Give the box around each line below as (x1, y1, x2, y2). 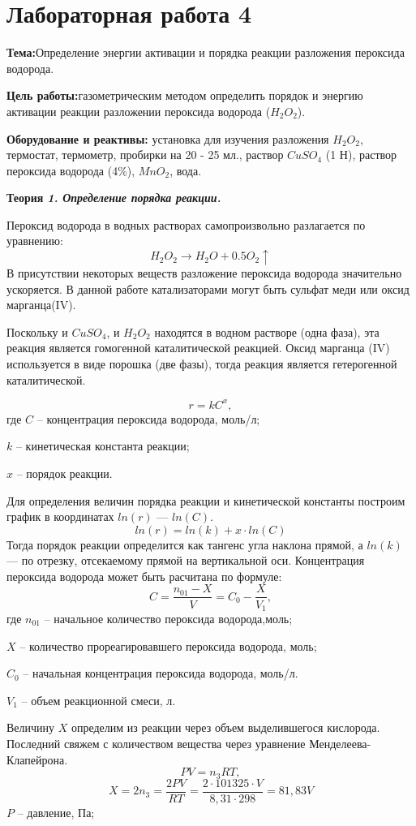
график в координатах (6, 508, 114, 525)
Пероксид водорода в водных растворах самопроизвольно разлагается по (6, 216, 366, 233)
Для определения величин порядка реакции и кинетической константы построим (6, 492, 405, 509)
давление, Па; (27, 803, 95, 820)
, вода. (169, 161, 202, 179)
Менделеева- (309, 734, 371, 751)
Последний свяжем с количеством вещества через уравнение (6, 734, 306, 751)
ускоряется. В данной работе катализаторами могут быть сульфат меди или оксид (6, 280, 410, 297)
